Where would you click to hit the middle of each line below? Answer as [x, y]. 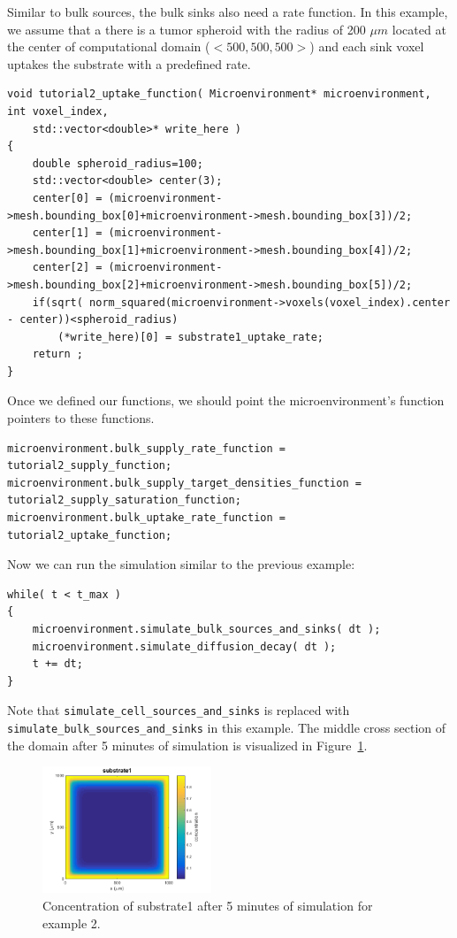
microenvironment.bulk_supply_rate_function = [146, 448]
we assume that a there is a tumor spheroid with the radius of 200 [187, 29]
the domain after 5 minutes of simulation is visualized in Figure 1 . [187, 745]
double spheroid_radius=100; [118, 163]
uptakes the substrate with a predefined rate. [129, 63]
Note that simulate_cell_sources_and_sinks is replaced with [179, 710]
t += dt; [57, 664]
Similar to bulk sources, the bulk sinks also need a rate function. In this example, [228, 12]
